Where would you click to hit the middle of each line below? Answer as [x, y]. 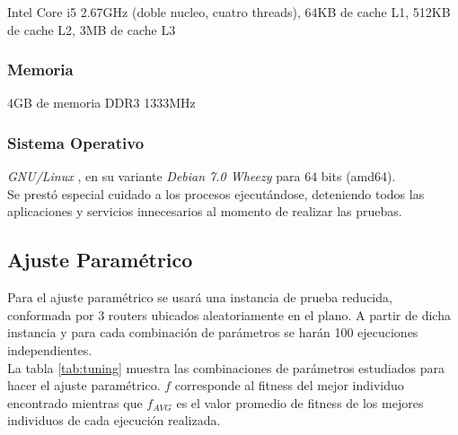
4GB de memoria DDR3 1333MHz [101, 103]
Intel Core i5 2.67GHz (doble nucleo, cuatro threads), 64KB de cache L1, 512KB [229, 12]
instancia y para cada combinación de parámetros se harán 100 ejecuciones [213, 332]
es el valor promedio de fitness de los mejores [300, 402]
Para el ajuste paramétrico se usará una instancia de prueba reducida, [200, 297]
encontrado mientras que [75, 402]
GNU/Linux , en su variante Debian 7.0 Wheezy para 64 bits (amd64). [202, 176]
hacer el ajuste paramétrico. [84, 385]
